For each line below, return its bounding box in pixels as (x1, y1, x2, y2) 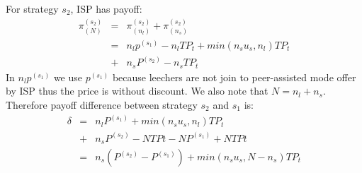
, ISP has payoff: (70, 1, 142, 16)
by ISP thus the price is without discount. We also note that (6, 83, 268, 98)
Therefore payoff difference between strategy (6, 97, 198, 112)
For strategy (6, 1, 59, 16)
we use (53, 69, 82, 84)
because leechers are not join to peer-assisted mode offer (112, 69, 356, 84)
